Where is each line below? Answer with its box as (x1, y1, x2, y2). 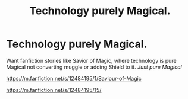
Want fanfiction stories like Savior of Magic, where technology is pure (6, 57, 177, 64)
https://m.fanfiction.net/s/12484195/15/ (6, 86, 102, 93)
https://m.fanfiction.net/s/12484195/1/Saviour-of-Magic (6, 75, 142, 82)
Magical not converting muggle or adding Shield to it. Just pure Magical (6, 63, 183, 71)
